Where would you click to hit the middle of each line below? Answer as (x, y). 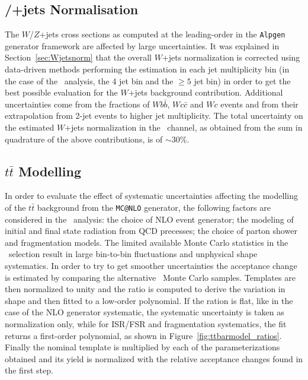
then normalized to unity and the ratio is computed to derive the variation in (145, 289)
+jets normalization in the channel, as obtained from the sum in (184, 127)
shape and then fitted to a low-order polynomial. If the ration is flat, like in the (149, 300)
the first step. (29, 370)
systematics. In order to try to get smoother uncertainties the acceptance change (151, 266)
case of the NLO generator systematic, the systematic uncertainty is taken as (145, 312)
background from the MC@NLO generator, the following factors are (154, 207)
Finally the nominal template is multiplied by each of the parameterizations (142, 347)
